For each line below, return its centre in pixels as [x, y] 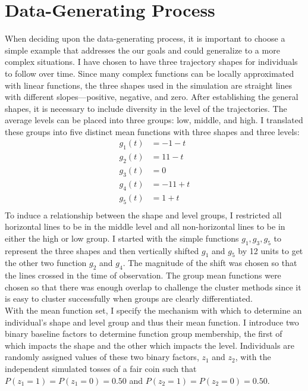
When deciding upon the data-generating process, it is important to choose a [145, 38]
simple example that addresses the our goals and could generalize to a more [142, 50]
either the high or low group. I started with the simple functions [122, 238]
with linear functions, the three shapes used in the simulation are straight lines [148, 85]
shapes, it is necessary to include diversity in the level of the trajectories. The [146, 108]
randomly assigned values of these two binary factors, [102, 357]
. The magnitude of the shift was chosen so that [210, 263]
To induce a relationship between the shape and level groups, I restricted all [143, 215]
